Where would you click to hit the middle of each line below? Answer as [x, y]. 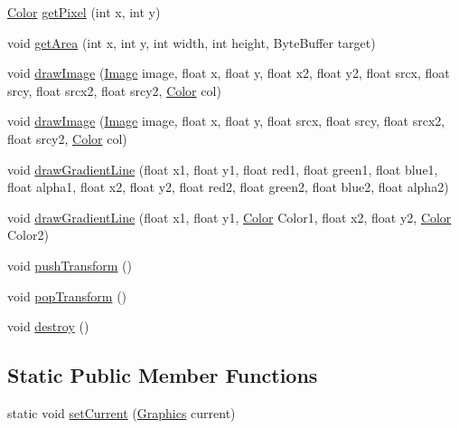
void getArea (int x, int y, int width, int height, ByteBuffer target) [192, 42]
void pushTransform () [70, 265]
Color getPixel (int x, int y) [84, 12]
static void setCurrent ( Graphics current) [122, 412]
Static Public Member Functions [163, 375]
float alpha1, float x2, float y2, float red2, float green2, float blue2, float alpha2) [228, 187]
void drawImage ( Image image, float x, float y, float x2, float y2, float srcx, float [229, 73]
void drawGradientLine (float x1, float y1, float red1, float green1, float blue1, [223, 169]
